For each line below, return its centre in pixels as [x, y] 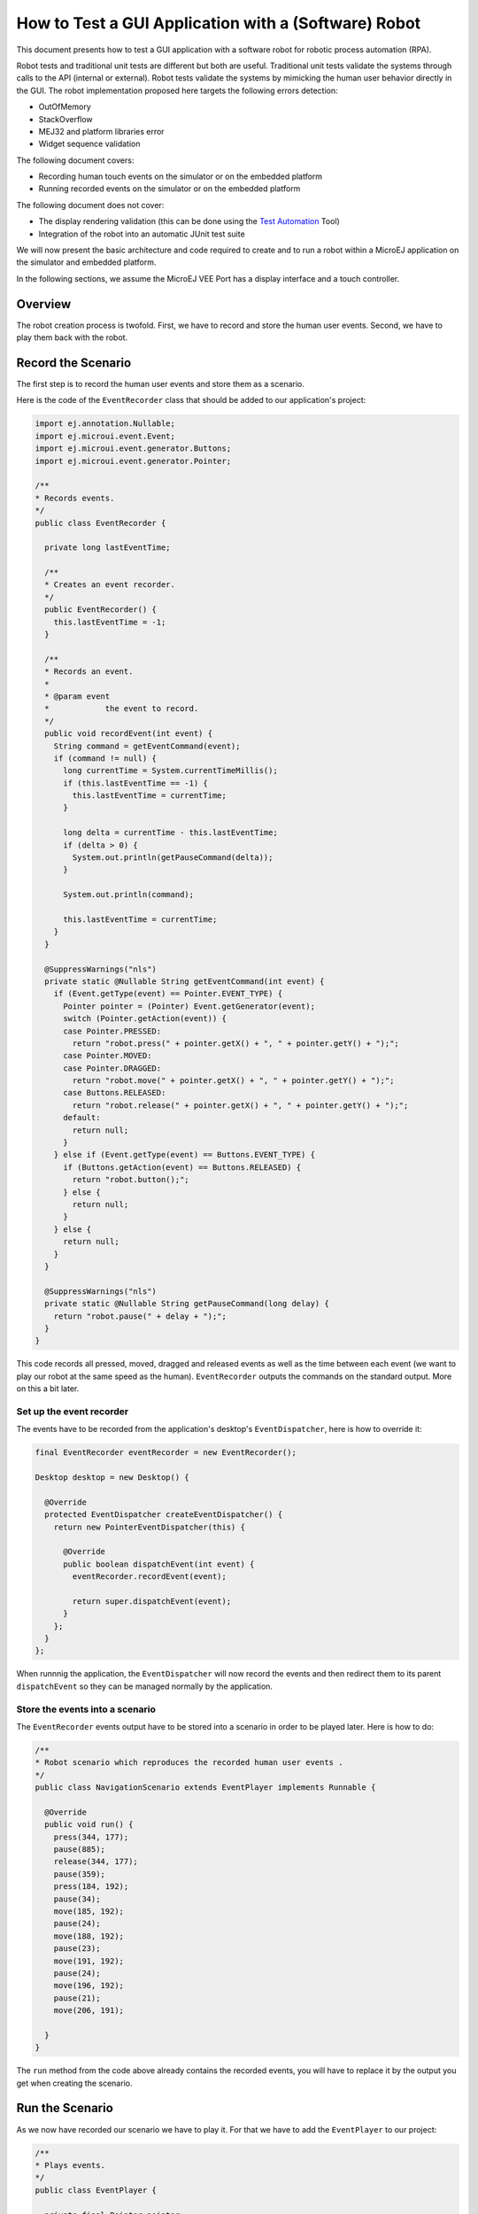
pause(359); [80, 1874]
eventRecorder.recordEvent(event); [150, 1577]
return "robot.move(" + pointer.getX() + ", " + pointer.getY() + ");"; [233, 1081]
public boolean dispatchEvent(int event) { [159, 1564]
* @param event [77, 696]
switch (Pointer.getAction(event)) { [145, 1019]
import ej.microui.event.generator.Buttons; [133, 449]
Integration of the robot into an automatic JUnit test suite [142, 234]
